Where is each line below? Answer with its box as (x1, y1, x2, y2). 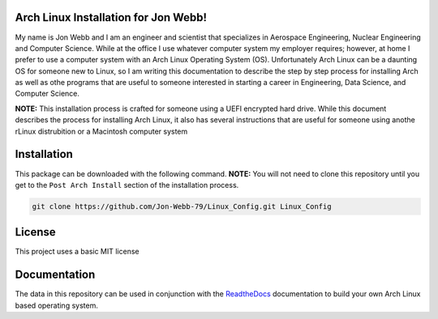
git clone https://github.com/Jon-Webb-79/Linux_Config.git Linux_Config (32, 202, 332, 211)
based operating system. (15, 300, 99, 310)
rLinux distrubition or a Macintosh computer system (15, 126, 188, 136)
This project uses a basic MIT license (15, 247, 140, 257)
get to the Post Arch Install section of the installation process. (15, 180, 239, 189)
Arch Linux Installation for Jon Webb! (15, 11, 207, 24)
